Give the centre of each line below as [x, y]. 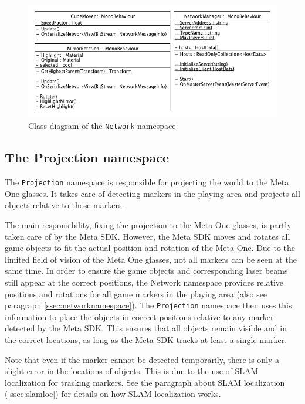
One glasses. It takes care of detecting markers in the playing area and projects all [152, 193]
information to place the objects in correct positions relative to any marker [139, 316]
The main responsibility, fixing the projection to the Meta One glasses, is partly [148, 225]
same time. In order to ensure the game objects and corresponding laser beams [146, 271]
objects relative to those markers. [65, 205]
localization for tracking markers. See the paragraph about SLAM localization [145, 382]
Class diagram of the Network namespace [102, 126]
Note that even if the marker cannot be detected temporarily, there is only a [142, 359]
